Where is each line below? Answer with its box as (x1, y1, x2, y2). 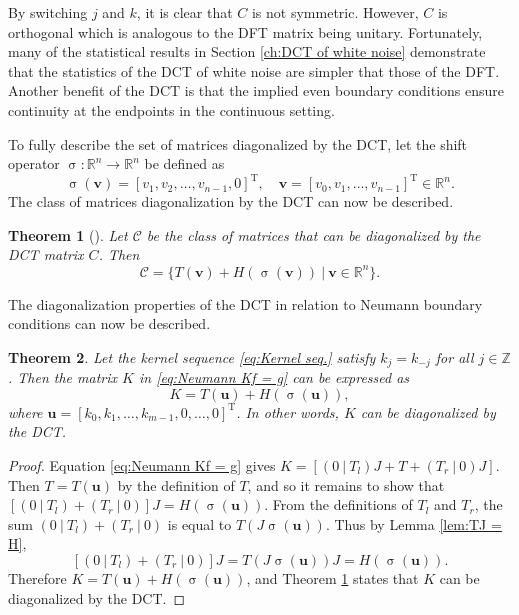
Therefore (8, 567, 67, 588)
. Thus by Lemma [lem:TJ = (325, 513, 502, 534)
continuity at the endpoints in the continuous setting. (8, 99, 335, 120)
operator (8, 153, 60, 174)
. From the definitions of (264, 494, 413, 515)
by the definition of (117, 474, 235, 495)
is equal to (167, 513, 232, 534)
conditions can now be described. (8, 313, 211, 334)
